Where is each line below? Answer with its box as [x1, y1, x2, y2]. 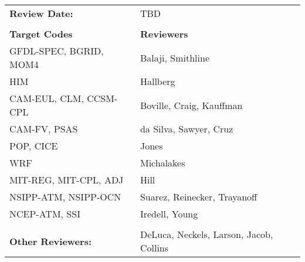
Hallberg [140, 74, 175, 88]
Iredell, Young [140, 207, 198, 220]
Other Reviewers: [9, 234, 92, 248]
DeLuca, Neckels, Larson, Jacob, [140, 227, 273, 241]
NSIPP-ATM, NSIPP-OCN [9, 190, 121, 203]
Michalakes [140, 156, 185, 169]
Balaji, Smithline [140, 50, 210, 64]
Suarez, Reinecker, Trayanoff [140, 190, 257, 203]
